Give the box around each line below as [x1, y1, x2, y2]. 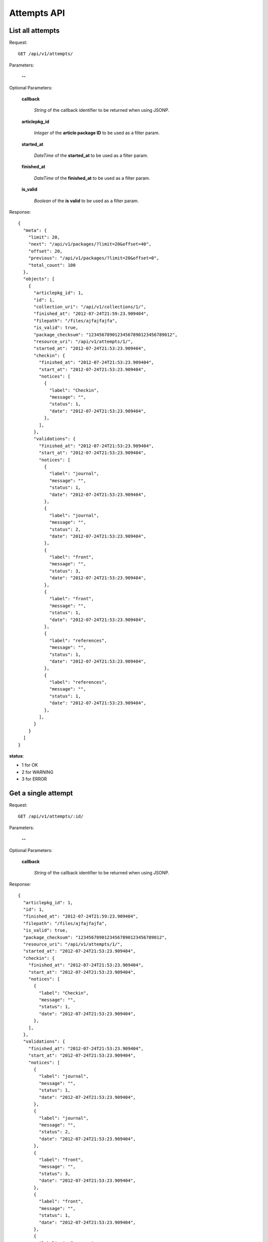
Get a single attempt [9, 789, 73, 797]
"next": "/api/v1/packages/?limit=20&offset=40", [28, 241, 151, 247]
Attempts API [9, 7, 66, 18]
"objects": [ [23, 276, 55, 282]
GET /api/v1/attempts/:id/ [18, 814, 84, 819]
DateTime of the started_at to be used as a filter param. [34, 152, 148, 158]
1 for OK [21, 762, 38, 768]
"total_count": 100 [28, 262, 76, 268]
